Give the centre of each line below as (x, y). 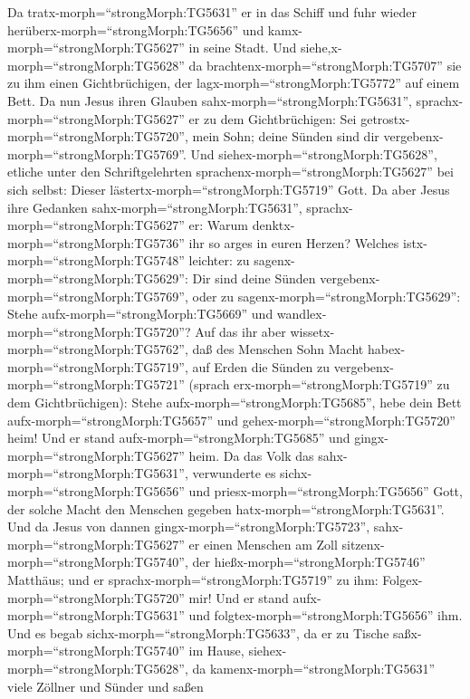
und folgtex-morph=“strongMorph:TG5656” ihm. (326, 615)
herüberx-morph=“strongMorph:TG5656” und (136, 29)
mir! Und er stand (239, 597)
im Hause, (216, 651)
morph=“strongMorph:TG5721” (96, 384)
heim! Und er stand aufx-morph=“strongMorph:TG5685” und (179, 438)
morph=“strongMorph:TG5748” (96, 260)
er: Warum (219, 225)
